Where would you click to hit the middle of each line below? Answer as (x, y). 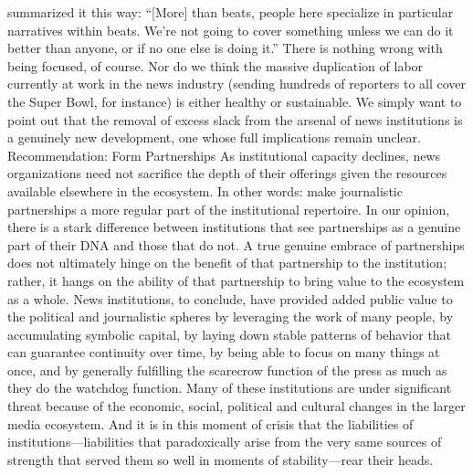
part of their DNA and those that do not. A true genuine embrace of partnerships (236, 244)
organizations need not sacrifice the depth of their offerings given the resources (227, 173)
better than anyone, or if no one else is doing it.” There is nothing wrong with (225, 48)
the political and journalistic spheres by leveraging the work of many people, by (231, 317)
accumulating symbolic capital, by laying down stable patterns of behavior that (230, 334)
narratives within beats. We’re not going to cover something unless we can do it (231, 30)
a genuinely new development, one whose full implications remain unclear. (214, 137)
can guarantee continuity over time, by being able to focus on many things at (224, 352)
